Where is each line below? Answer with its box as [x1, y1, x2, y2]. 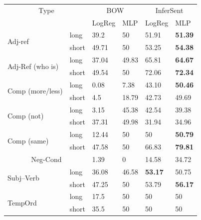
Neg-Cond [31, 153, 62, 164]
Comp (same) [7, 135, 49, 145]
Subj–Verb [7, 172, 39, 183]
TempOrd [7, 197, 37, 207]
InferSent [155, 4, 184, 15]
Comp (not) [7, 110, 44, 120]
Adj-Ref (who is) [7, 60, 59, 71]
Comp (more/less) [7, 85, 63, 96]
